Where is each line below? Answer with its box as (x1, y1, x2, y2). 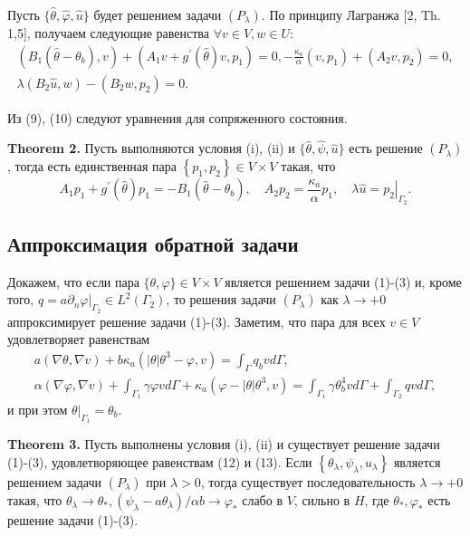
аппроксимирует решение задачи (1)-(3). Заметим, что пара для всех (7, 311, 386, 330)
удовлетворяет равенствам (7, 330, 150, 349)
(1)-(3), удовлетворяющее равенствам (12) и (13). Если (7, 452, 312, 471)
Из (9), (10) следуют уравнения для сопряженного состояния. (7, 108, 348, 127)
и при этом (7, 399, 68, 418)
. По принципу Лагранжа (261, 5, 399, 24)
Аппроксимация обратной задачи (7, 230, 299, 258)
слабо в (242, 490, 283, 509)
